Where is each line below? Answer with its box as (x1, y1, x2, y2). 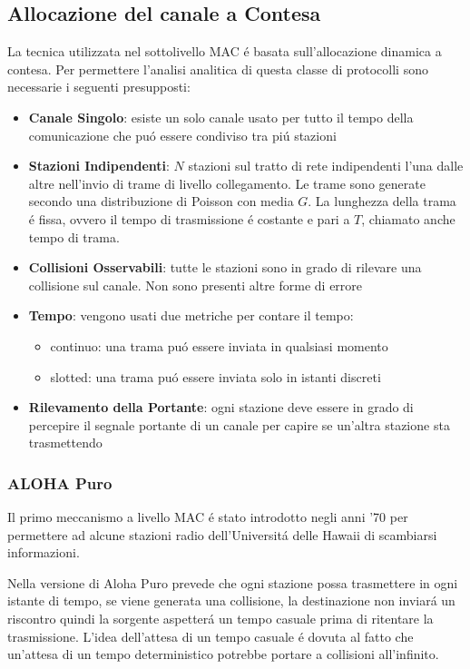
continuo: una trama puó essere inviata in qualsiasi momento (50, 336, 388, 355)
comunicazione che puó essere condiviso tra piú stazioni (28, 125, 337, 144)
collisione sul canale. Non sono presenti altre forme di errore (28, 275, 363, 294)
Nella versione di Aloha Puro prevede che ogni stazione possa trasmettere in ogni (7, 573, 458, 592)
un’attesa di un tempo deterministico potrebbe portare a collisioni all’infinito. (7, 644, 439, 664)
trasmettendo (28, 433, 103, 452)
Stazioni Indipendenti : (28, 156, 170, 175)
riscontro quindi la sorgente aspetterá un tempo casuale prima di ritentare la (7, 609, 434, 628)
